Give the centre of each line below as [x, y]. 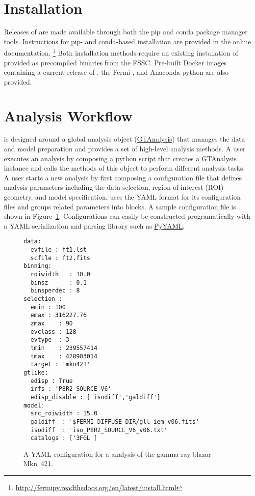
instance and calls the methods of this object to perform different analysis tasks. [125, 168]
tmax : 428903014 [64, 356]
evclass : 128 [53, 332]
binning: [38, 266]
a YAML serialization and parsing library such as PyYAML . [94, 225]
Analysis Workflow [68, 115]
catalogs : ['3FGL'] [64, 438]
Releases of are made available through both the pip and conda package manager [126, 32]
